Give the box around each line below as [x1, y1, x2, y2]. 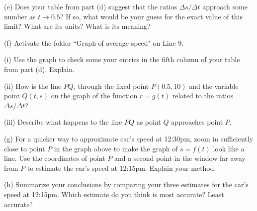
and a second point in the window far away [114, 153, 246, 163]
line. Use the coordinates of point [4, 153, 105, 163]
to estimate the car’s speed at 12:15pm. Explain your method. [27, 162, 216, 173]
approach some [202, 1, 248, 11]
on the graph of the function [51, 90, 138, 101]
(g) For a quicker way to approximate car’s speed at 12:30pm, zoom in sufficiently [4, 133, 254, 143]
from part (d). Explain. [4, 64, 75, 74]
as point [136, 117, 161, 127]
